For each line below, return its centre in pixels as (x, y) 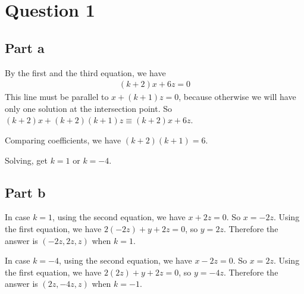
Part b (25, 192)
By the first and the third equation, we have (85, 72)
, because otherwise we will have (237, 97)
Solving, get (26, 160)
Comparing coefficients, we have (63, 140)
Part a (25, 47)
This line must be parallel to (57, 97)
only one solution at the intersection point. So (88, 108)
